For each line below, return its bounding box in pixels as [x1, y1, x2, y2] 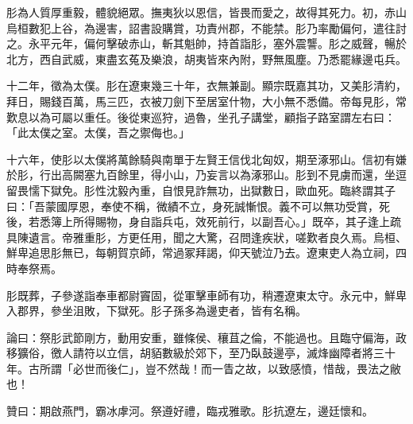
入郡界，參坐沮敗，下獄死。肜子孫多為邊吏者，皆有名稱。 [6, 302, 307, 319]
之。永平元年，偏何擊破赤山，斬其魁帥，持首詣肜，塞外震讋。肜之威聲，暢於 [6, 35, 407, 52]
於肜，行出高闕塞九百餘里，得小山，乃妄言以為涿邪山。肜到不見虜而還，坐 [6, 166, 396, 183]
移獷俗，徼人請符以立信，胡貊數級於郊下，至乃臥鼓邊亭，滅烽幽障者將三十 [6, 344, 396, 361]
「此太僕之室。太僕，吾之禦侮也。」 [6, 124, 190, 141]
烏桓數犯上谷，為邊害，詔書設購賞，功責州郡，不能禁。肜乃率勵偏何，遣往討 [6, 19, 407, 36]
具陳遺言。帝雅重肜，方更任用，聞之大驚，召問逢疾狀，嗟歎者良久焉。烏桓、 [6, 228, 407, 245]
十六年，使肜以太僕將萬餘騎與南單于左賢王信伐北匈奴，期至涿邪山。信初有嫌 [6, 150, 407, 167]
